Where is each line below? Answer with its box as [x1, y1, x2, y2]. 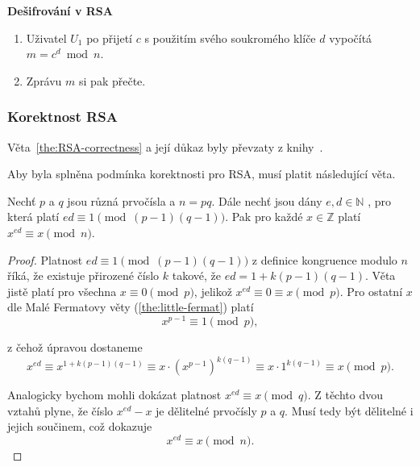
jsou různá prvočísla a [67, 192, 176, 209]
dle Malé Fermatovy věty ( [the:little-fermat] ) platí [7, 298, 254, 315]
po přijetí [86, 29, 132, 46]
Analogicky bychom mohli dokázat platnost [7, 386, 222, 403]
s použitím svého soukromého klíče [144, 29, 316, 46]
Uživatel [26, 29, 67, 46]
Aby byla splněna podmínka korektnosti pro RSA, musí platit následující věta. [7, 165, 396, 182]
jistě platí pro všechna [7, 282, 117, 299]
